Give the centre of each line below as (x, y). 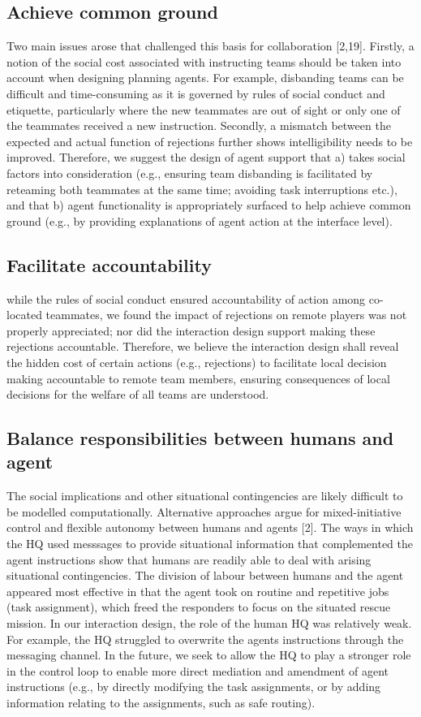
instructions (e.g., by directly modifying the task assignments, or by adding (194, 687)
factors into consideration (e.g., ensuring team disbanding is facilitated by (190, 173)
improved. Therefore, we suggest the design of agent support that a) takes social (206, 157)
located (24, 315)
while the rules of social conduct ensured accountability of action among (186, 298)
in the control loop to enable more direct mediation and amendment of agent (198, 670)
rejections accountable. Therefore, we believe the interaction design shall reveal (203, 346)
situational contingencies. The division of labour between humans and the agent (205, 575)
